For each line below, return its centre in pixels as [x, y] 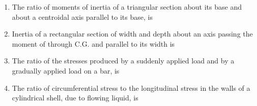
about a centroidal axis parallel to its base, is [82, 16]
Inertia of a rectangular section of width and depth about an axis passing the [132, 34]
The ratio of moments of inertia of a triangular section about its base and [127, 7]
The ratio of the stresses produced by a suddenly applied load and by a [123, 61]
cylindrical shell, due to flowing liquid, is [75, 98]
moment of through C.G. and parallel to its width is [93, 43]
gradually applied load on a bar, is [66, 70]
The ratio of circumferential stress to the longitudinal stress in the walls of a [131, 87]
